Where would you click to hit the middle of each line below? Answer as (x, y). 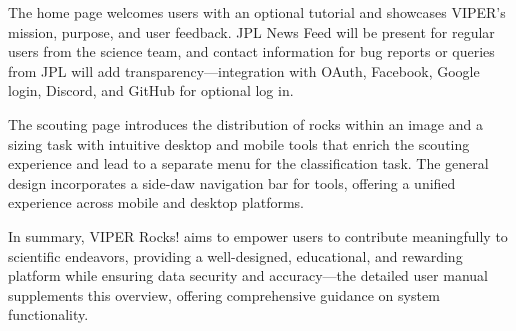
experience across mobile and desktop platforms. (156, 202)
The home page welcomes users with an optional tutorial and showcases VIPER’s (257, 12)
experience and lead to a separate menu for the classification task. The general (248, 163)
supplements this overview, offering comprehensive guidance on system (224, 294)
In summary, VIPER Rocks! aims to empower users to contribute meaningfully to (258, 235)
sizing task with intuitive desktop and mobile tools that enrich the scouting (239, 143)
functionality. (48, 314)
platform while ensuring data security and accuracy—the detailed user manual (248, 275)
